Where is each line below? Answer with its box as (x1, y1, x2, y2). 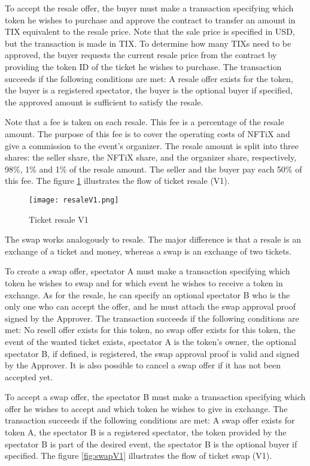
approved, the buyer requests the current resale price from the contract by (5, 49, 277, 61)
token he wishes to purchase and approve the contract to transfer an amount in (5, 13, 296, 26)
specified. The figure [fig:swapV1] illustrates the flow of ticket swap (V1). (5, 449, 272, 462)
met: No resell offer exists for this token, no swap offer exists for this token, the (5, 323, 296, 336)
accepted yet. (5, 370, 53, 383)
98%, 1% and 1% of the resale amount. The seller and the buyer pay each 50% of (5, 162, 302, 175)
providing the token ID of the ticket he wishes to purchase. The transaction (5, 60, 282, 72)
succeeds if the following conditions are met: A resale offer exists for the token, (5, 72, 293, 84)
